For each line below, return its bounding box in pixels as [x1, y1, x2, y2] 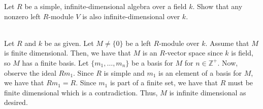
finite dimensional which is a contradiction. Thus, [4, 87, 158, 97]
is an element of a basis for [158, 67, 242, 78]
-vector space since [165, 47, 223, 58]
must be [227, 77, 253, 88]
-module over [159, 37, 200, 48]
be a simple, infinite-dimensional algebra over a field [24, 1, 187, 11]
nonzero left [4, 11, 41, 21]
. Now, [217, 57, 238, 68]
